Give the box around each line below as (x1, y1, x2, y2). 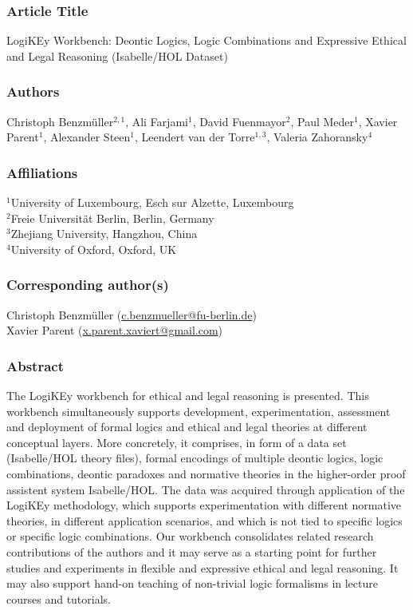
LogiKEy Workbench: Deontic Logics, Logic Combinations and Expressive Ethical (6, 32, 407, 49)
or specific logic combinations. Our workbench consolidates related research (6, 528, 374, 545)
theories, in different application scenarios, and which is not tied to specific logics (6, 512, 403, 529)
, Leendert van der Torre (135, 129, 255, 145)
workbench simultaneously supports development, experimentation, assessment (6, 402, 391, 419)
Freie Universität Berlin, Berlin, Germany (10, 209, 214, 226)
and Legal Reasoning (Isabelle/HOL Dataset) (6, 47, 228, 64)
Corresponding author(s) (6, 275, 169, 295)
